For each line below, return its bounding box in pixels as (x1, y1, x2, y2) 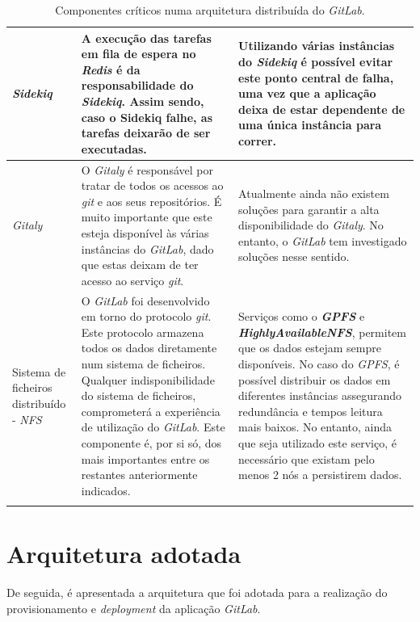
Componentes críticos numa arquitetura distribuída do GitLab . (55, 2, 365, 18)
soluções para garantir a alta (238, 200, 380, 217)
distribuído (12, 394, 66, 411)
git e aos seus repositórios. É (81, 192, 222, 209)
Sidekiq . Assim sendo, (81, 92, 204, 109)
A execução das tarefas (81, 29, 212, 46)
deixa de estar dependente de (238, 100, 405, 117)
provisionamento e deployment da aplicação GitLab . (6, 599, 261, 616)
